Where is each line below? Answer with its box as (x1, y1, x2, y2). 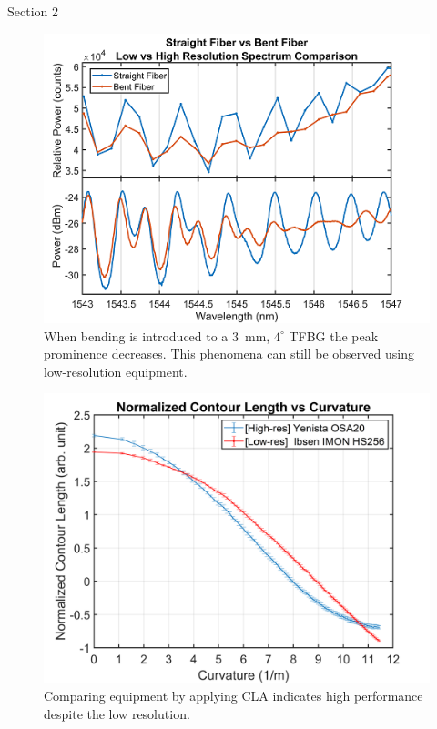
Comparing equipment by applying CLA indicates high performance (44, 685, 423, 704)
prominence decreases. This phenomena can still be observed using (44, 344, 414, 363)
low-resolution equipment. (44, 361, 188, 380)
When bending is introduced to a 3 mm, (44, 326, 270, 345)
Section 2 (7, 2, 58, 20)
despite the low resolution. (44, 704, 190, 723)
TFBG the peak (289, 326, 379, 345)
